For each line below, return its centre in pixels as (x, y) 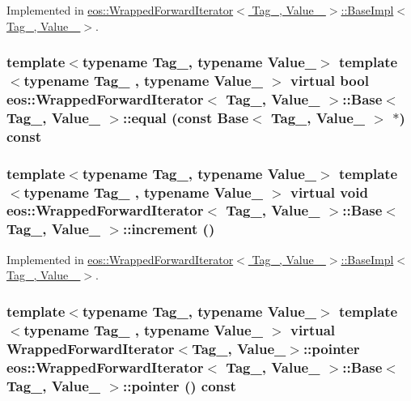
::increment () (169, 229)
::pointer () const (179, 385)
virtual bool (330, 81)
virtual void (329, 192)
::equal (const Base (186, 117)
